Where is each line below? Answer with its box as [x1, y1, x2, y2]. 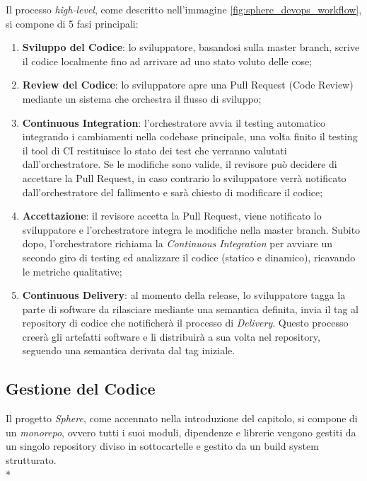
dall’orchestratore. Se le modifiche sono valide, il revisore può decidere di [22, 157, 337, 171]
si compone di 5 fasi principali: [6, 16, 139, 30]
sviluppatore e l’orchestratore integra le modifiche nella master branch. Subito [22, 222, 361, 237]
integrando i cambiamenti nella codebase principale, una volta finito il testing [22, 129, 358, 144]
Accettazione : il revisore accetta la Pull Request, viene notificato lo [22, 208, 322, 223]
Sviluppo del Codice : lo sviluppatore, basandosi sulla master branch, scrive [22, 40, 360, 55]
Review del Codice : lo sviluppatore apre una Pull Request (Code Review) [22, 77, 354, 92]
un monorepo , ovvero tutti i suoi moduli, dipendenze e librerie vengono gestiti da [6, 424, 356, 439]
